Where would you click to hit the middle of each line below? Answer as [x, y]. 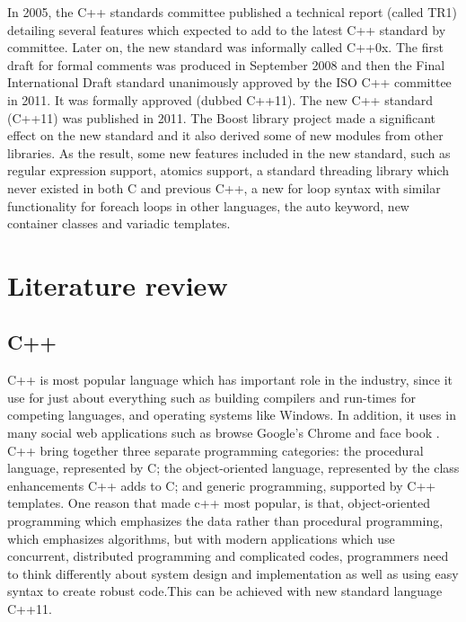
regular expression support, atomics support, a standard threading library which [229, 170]
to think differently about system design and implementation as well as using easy [233, 573]
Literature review [118, 284]
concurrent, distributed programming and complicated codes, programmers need [228, 556]
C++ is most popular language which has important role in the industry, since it [230, 380]
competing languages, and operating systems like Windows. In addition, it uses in [232, 415]
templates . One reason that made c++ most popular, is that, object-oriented [219, 503]
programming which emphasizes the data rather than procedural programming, [225, 521]
